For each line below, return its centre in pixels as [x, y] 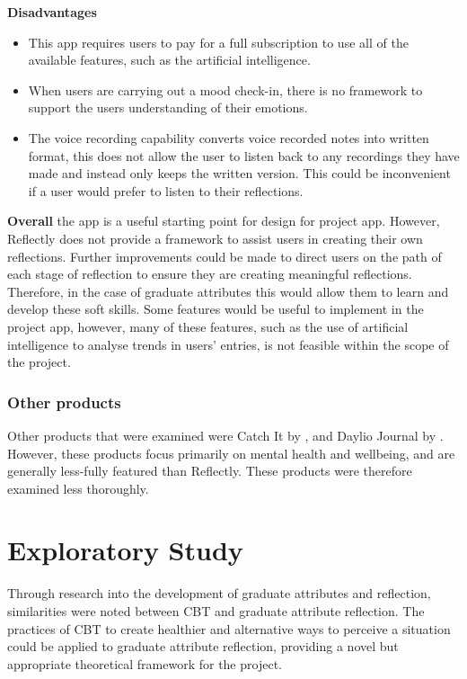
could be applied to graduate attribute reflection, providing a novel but [203, 646]
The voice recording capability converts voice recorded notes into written [229, 137]
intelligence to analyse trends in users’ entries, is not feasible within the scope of [228, 344]
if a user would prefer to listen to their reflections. [166, 190]
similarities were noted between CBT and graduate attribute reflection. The [216, 611]
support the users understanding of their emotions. [168, 107]
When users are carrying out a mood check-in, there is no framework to [225, 89]
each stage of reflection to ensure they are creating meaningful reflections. [210, 274]
